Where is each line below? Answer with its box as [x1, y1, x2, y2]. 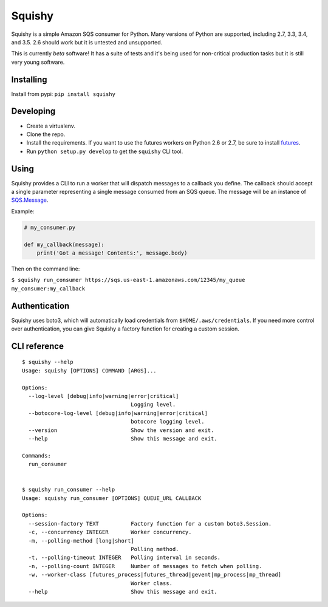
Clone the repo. [26, 131, 66, 138]
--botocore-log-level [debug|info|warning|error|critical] [28, 410, 208, 416]
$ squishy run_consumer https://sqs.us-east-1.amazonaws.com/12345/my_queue [11, 276, 245, 284]
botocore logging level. [131, 418, 205, 425]
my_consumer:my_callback [11, 285, 85, 292]
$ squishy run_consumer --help [22, 486, 115, 493]
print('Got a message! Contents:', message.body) [36, 249, 188, 256]
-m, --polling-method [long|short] [28, 537, 135, 544]
